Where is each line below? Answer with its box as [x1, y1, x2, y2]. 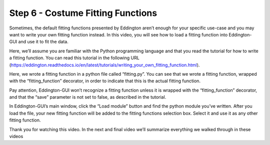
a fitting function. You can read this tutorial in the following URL [9, 55, 139, 61]
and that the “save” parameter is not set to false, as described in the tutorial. [9, 94, 166, 100]
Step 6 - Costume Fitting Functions [9, 7, 157, 18]
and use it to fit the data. [18, 39, 68, 45]
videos [9, 134, 23, 140]
